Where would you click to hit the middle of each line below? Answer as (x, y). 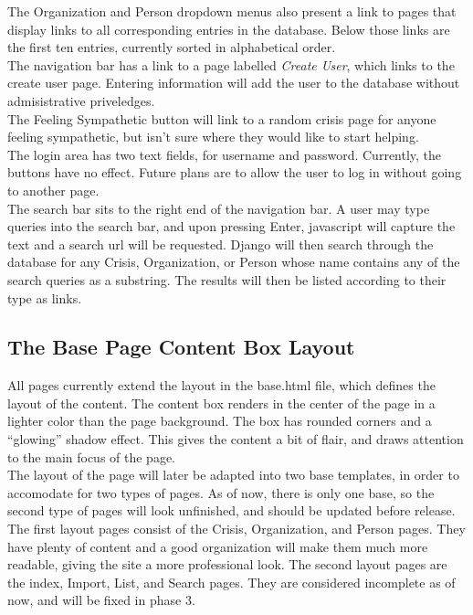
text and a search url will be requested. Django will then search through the (221, 244)
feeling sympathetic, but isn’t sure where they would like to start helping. (213, 137)
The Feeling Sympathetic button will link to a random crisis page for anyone (222, 118)
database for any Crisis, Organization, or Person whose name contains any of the (234, 262)
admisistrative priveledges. (81, 100)
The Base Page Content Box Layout (181, 347)
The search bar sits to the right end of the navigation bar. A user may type (219, 208)
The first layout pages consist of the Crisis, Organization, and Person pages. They (236, 529)
